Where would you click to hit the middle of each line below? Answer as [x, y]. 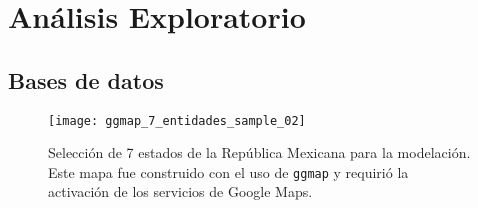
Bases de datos [86, 79]
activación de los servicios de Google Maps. [180, 191]
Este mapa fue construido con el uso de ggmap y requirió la [228, 171]
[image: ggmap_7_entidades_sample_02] [177, 120]
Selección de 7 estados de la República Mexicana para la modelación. [259, 152]
